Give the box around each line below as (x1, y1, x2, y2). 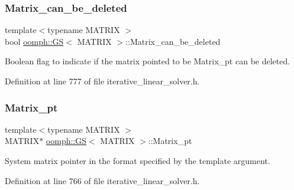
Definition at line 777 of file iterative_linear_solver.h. (5, 75, 200, 87)
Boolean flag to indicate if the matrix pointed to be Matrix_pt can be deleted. (5, 55, 290, 67)
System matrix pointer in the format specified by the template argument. (5, 155, 270, 166)
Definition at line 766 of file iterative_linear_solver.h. (5, 174, 200, 186)
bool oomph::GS (5, 35, 64, 47)
